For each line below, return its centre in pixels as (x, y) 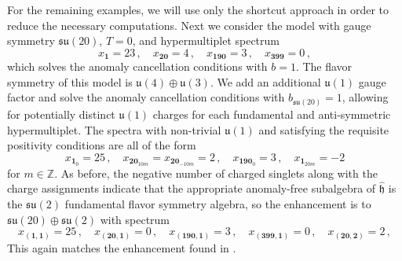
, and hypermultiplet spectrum (206, 40)
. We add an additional (265, 81)
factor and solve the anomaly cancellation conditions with (146, 97)
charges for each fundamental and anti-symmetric (272, 114)
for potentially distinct (61, 114)
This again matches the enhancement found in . (122, 247)
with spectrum (135, 219)
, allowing (365, 97)
